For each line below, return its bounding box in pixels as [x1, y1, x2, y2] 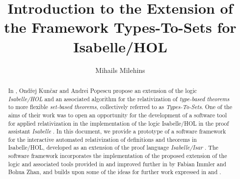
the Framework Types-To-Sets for [4, 17, 237, 37]
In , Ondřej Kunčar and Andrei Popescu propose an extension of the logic [8, 86, 197, 94]
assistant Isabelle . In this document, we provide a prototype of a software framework [8, 127, 226, 135]
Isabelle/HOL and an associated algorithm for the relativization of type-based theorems [8, 94, 229, 103]
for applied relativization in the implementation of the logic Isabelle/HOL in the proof [8, 119, 229, 127]
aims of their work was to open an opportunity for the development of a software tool [8, 111, 227, 119]
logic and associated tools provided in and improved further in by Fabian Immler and [8, 159, 226, 168]
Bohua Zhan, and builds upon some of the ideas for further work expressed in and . [8, 168, 221, 176]
